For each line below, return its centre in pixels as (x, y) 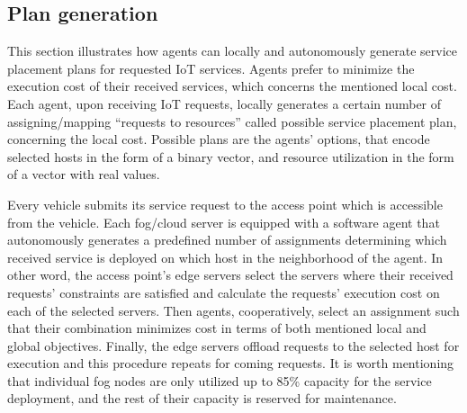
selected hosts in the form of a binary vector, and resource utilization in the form (231, 156)
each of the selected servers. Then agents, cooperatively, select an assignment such (233, 310)
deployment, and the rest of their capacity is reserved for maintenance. (202, 398)
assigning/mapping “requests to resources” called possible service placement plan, (232, 121)
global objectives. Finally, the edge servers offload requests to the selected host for (233, 345)
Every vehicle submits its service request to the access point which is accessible (225, 204)
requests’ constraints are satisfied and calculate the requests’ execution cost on (224, 292)
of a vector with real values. (84, 174)
